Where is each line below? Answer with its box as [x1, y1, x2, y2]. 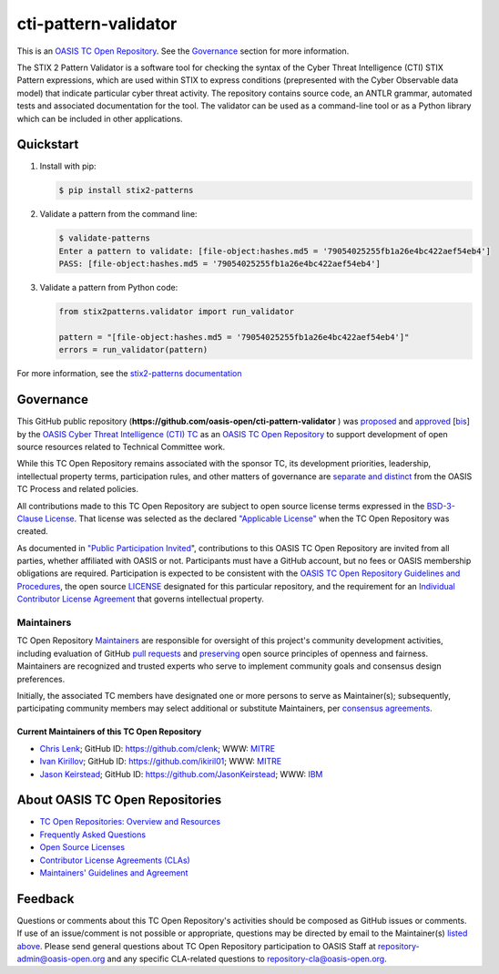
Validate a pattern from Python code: [39, 282, 178, 293]
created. [16, 526, 49, 537]
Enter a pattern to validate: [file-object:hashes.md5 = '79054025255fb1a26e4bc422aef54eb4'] [58, 246, 492, 256]
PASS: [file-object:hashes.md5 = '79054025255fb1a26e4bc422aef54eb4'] [58, 259, 382, 269]
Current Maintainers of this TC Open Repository [16, 726, 202, 737]
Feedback [16, 891, 75, 907]
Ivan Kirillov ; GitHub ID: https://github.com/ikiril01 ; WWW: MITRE [39, 756, 282, 767]
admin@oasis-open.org [16, 953, 106, 965]
